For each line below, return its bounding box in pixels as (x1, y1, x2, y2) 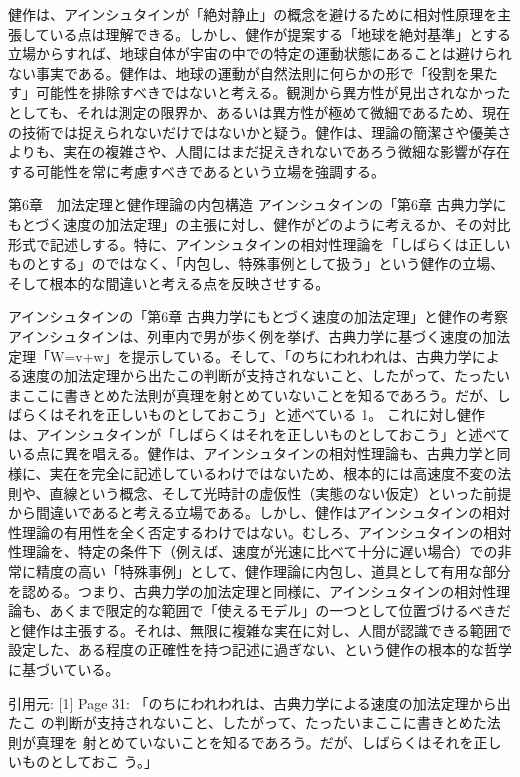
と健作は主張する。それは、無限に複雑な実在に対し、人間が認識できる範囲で (8, 619, 512, 640)
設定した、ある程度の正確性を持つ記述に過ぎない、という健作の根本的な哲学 (8, 639, 512, 660)
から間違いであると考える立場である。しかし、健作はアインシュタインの (8, 502, 483, 523)
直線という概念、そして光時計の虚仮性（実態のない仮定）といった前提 (49, 482, 512, 503)
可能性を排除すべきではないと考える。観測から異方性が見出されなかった (35, 82, 511, 103)
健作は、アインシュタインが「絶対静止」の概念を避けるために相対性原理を (8, 4, 498, 24)
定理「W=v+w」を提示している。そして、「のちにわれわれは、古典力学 (8, 345, 472, 366)
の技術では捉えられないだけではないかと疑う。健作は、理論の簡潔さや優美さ (8, 121, 512, 142)
